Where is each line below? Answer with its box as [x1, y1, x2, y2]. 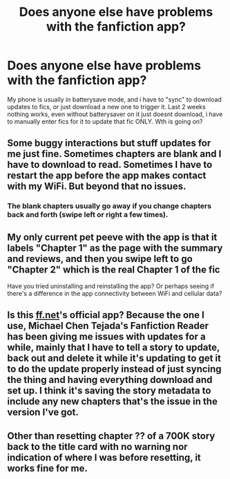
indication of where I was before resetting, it [7, 451, 202, 463]
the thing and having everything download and [7, 374, 213, 386]
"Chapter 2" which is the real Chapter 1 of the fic [7, 263, 220, 275]
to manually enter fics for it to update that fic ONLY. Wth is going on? [7, 117, 203, 125]
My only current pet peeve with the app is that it [7, 231, 218, 243]
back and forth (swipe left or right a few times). [7, 210, 169, 220]
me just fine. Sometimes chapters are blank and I [7, 148, 222, 160]
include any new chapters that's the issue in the [7, 395, 218, 408]
